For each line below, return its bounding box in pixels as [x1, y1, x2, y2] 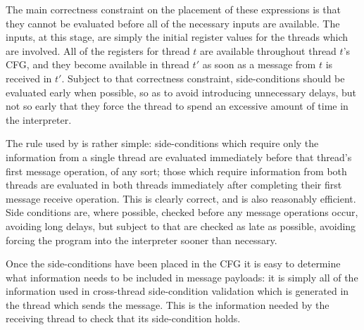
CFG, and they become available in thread [6, 57, 189, 72]
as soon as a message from [202, 57, 316, 72]
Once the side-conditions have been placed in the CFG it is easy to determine [6, 256, 341, 271]
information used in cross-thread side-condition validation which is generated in [6, 284, 349, 298]
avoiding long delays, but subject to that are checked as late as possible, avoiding [6, 218, 356, 233]
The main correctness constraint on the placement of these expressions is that [6, 2, 341, 16]
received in [6, 70, 52, 85]
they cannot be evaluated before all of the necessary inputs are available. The [6, 15, 340, 30]
